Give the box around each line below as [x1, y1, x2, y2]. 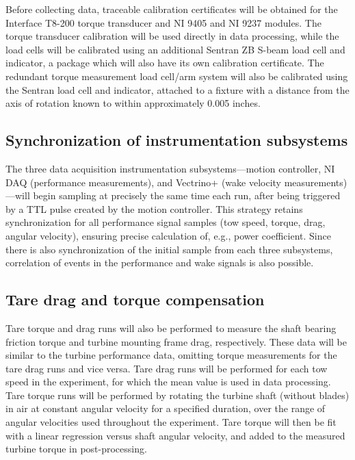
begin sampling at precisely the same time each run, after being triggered [33, 188, 341, 203]
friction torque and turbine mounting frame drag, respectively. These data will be [5, 334, 347, 348]
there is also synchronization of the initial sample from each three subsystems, [5, 242, 333, 256]
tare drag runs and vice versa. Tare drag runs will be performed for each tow [5, 361, 328, 375]
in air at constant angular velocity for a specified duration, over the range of [5, 401, 326, 416]
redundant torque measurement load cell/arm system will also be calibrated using [5, 68, 348, 83]
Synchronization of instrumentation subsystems [5, 129, 348, 151]
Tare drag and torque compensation [5, 289, 265, 310]
